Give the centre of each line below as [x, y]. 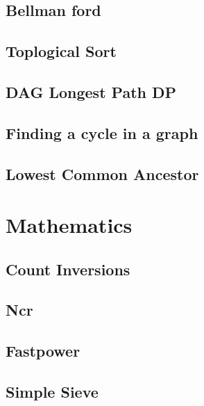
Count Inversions [68, 269]
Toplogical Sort [61, 51]
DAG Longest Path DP [91, 91]
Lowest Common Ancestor [102, 173]
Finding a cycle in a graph [102, 132]
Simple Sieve [52, 392]
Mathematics [69, 225]
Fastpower [43, 351]
